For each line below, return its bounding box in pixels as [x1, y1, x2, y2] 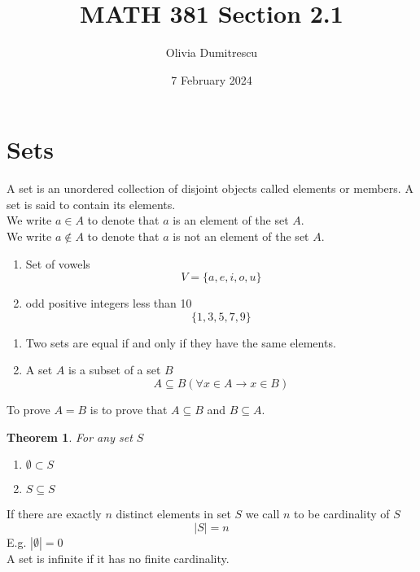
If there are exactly [7, 505, 102, 522]
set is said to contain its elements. [7, 195, 176, 212]
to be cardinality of [294, 505, 390, 522]
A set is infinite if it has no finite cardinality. [7, 549, 230, 566]
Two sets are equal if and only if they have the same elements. [25, 334, 336, 351]
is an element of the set [173, 212, 289, 229]
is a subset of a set [68, 361, 161, 378]
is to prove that [90, 401, 168, 417]
